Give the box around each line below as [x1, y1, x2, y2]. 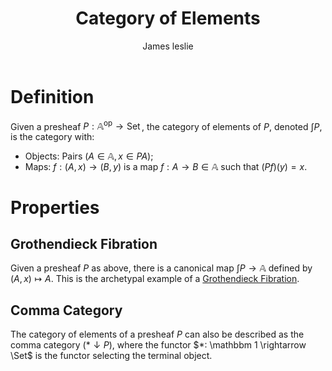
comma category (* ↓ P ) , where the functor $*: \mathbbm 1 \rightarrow [10, 339, 307, 351]
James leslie [142, 40, 194, 52]
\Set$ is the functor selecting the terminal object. [10, 350, 213, 362]
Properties [10, 196, 100, 219]
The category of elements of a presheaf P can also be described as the [10, 328, 305, 341]
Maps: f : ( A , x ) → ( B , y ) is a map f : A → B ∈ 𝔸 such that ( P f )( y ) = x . [24, 161, 308, 173]
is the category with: [10, 131, 95, 143]
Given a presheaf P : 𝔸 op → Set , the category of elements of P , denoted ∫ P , [10, 118, 323, 132]
